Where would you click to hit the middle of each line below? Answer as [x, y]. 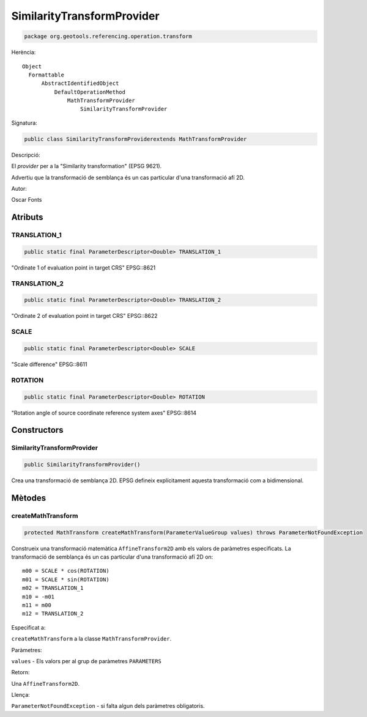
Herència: [24, 53]
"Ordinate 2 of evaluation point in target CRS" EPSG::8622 [85, 316]
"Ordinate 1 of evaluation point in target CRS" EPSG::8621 [83, 267]
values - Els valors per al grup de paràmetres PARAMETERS [87, 661]
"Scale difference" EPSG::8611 [49, 364]
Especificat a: [28, 627]
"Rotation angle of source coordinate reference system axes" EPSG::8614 [104, 413]
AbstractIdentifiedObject [80, 83]
